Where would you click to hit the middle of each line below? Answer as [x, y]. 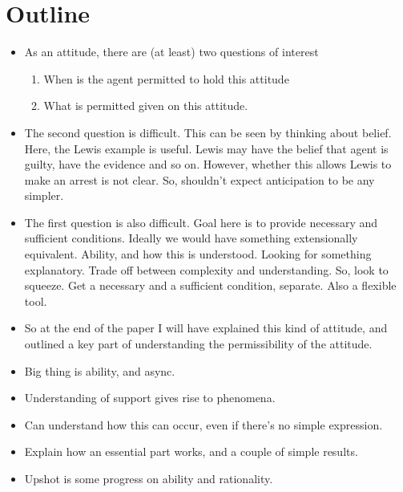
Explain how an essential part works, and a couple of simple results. [191, 451]
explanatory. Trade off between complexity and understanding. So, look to [206, 269]
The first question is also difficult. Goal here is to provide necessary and [201, 222]
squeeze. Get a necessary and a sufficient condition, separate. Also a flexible [210, 285]
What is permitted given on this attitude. [146, 106]
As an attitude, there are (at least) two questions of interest [171, 52]
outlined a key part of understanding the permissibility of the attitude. [198, 344]
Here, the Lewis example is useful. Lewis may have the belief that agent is [206, 148]
